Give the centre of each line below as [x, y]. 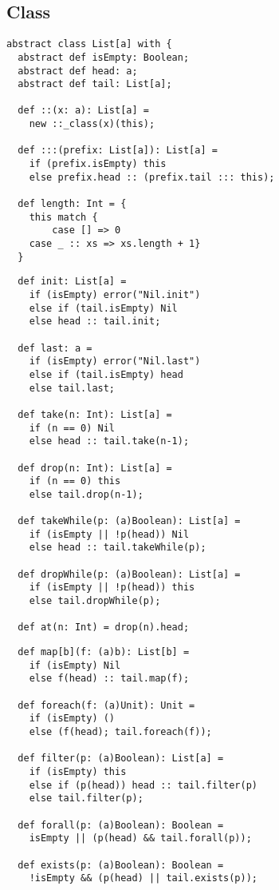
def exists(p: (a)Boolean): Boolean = [121, 865]
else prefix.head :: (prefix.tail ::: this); [152, 177]
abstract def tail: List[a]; [95, 84]
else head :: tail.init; [95, 322]
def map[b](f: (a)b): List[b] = [104, 652]
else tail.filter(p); [86, 799]
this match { [63, 217]
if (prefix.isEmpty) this [98, 164]
